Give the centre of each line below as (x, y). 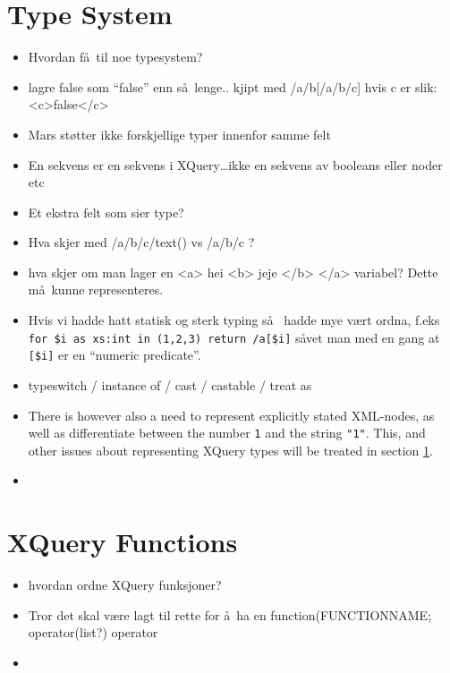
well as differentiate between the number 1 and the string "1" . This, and (227, 433)
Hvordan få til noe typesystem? (115, 57)
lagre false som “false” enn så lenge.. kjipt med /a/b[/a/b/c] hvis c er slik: (233, 86)
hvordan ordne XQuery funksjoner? (125, 585)
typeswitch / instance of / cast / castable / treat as (170, 384)
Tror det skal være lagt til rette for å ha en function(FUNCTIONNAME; (230, 614)
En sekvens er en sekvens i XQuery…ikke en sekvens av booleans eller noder (235, 164)
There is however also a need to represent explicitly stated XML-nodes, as (231, 415)
